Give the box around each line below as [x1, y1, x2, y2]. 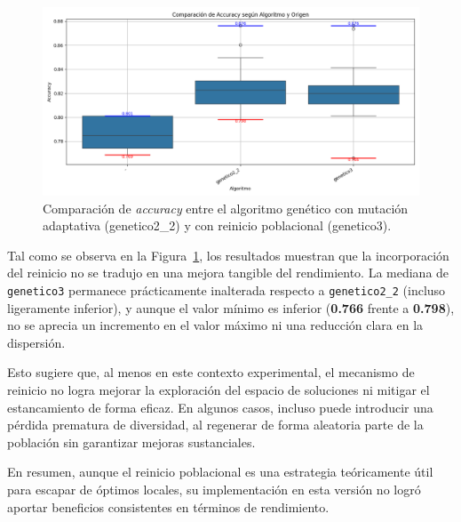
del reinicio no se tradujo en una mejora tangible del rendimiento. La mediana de [7, 263, 449, 282]
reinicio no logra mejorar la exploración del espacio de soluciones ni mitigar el [7, 381, 430, 398]
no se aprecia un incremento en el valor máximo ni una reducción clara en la [7, 316, 424, 334]
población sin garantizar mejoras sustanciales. [7, 432, 256, 451]
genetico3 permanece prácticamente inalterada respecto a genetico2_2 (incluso [7, 280, 446, 299]
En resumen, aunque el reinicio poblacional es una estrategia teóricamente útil [7, 462, 433, 481]
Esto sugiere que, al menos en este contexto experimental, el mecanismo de [7, 363, 415, 381]
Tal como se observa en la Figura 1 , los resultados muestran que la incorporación [7, 245, 449, 264]
